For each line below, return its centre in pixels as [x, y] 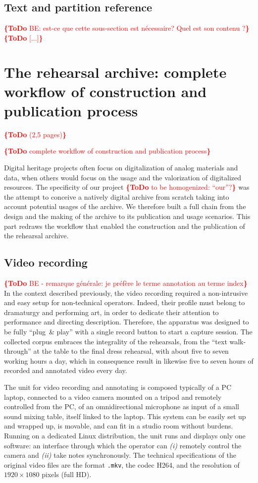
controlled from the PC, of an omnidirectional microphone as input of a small [122, 406]
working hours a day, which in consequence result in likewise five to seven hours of [129, 360]
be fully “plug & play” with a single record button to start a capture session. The [128, 331]
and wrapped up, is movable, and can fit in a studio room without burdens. [119, 426]
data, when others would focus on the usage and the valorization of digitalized [123, 177]
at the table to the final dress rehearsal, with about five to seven [131, 351]
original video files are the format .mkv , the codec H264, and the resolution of [122, 464]
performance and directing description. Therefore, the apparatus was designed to [127, 322]
